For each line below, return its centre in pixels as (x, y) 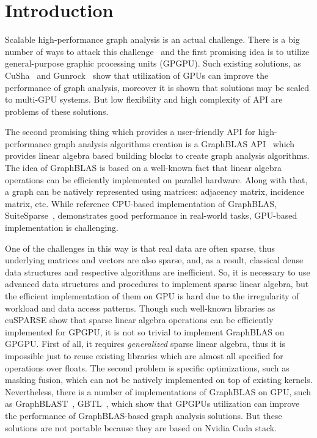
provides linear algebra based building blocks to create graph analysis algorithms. (157, 155)
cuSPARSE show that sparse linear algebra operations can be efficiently (139, 320)
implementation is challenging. (62, 228)
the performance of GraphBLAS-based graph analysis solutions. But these (144, 415)
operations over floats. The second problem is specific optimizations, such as (147, 367)
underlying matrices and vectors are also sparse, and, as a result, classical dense (154, 260)
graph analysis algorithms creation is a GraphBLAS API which (174, 143)
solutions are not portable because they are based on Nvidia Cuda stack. (141, 427)
